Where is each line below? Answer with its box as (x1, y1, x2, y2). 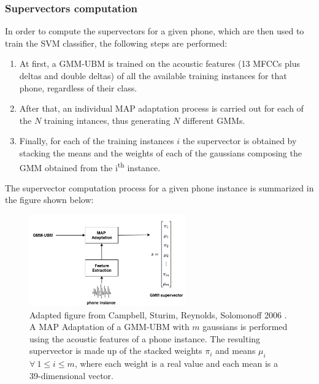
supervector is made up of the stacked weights (29, 344, 202, 357)
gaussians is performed (202, 320, 288, 333)
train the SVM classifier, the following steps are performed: (5, 36, 228, 49)
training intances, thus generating (44, 113, 171, 126)
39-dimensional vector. (29, 369, 114, 382)
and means (215, 344, 256, 357)
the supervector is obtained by (182, 134, 297, 147)
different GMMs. (182, 113, 245, 126)
